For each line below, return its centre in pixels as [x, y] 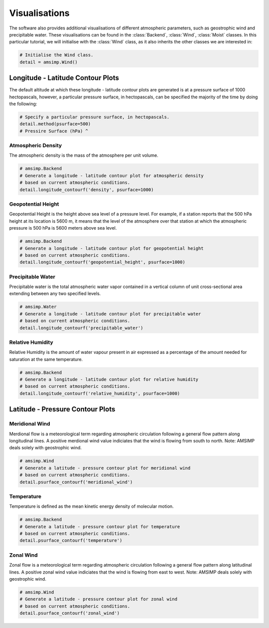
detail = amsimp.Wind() [49, 62]
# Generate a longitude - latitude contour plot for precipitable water [110, 314]
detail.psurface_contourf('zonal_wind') [69, 613]
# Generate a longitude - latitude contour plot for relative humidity [109, 380]
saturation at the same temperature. [46, 359]
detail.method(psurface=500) [55, 124]
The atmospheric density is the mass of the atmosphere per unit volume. [84, 155]
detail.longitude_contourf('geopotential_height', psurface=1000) [102, 262]
